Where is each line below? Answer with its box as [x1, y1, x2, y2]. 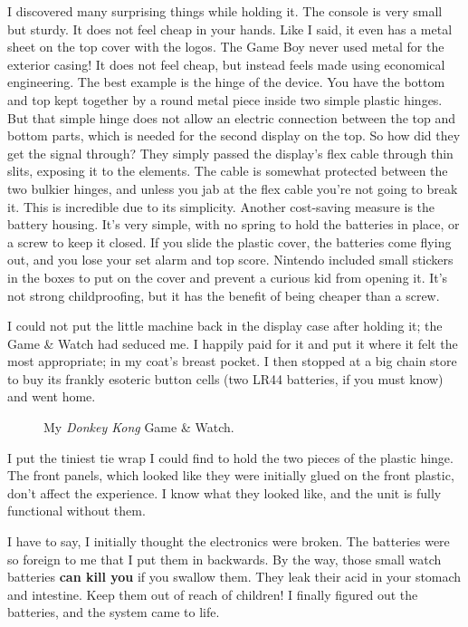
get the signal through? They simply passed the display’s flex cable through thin [7, 143, 454, 162]
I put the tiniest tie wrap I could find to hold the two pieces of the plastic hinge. [7, 448, 454, 467]
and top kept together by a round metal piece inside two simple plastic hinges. [7, 90, 443, 109]
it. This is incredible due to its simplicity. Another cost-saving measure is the [7, 197, 435, 216]
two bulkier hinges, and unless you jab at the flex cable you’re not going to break [7, 178, 458, 198]
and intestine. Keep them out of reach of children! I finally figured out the [7, 584, 418, 603]
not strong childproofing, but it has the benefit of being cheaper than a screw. [7, 285, 440, 304]
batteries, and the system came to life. [7, 603, 220, 622]
